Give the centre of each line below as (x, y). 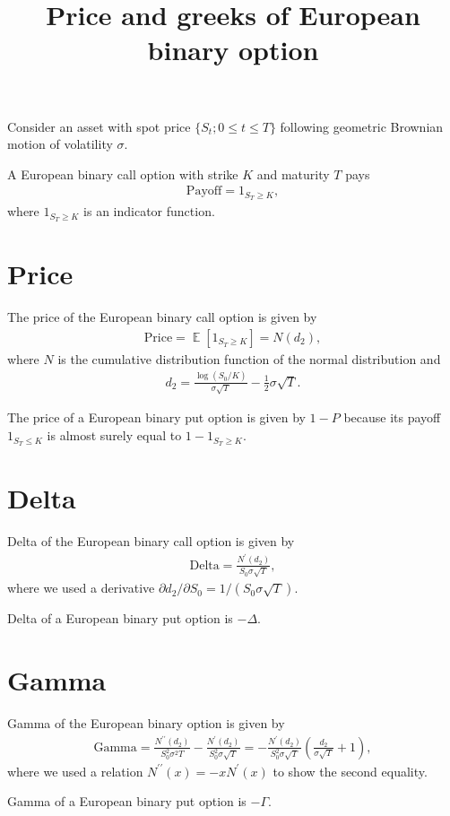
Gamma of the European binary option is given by (146, 723)
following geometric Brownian (362, 126)
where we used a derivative (81, 588)
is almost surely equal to (114, 435)
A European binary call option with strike (123, 174)
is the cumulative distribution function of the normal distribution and (249, 358)
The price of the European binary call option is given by (162, 317)
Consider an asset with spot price (99, 126)
